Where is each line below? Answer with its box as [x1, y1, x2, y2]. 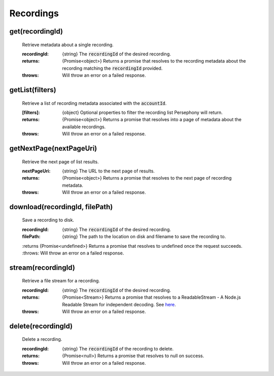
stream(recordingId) [9, 263, 76, 272]
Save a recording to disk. [22, 217, 75, 223]
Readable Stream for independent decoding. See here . [62, 301, 176, 307]
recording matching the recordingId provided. [62, 65, 163, 71]
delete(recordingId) [9, 322, 73, 330]
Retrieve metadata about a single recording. [22, 41, 114, 48]
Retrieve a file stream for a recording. [22, 278, 100, 284]
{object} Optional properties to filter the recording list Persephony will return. [62, 109, 223, 115]
